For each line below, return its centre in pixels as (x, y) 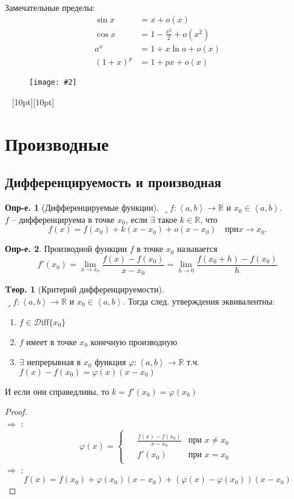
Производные (57, 143)
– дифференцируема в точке (63, 219)
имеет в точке (52, 341)
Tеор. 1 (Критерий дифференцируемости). (85, 289)
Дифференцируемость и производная (113, 182)
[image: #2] (53, 83)
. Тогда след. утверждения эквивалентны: (199, 301)
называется (197, 249)
